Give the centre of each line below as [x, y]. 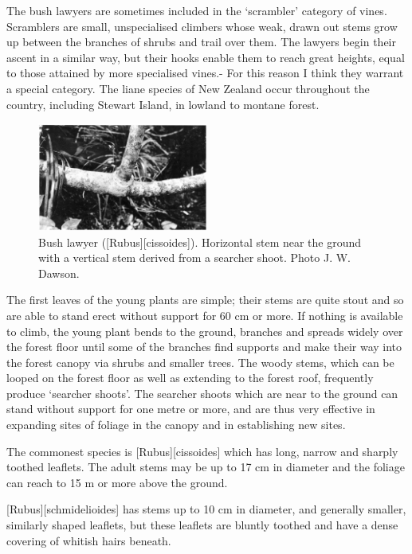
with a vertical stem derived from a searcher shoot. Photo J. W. [195, 257]
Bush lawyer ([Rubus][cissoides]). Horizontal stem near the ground [200, 242]
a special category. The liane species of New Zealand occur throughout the [188, 88]
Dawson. [59, 273]
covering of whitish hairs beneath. [89, 540]
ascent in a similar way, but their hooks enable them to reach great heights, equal [206, 57]
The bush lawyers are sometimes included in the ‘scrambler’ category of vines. [197, 10]
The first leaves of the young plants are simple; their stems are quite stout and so [205, 300]
